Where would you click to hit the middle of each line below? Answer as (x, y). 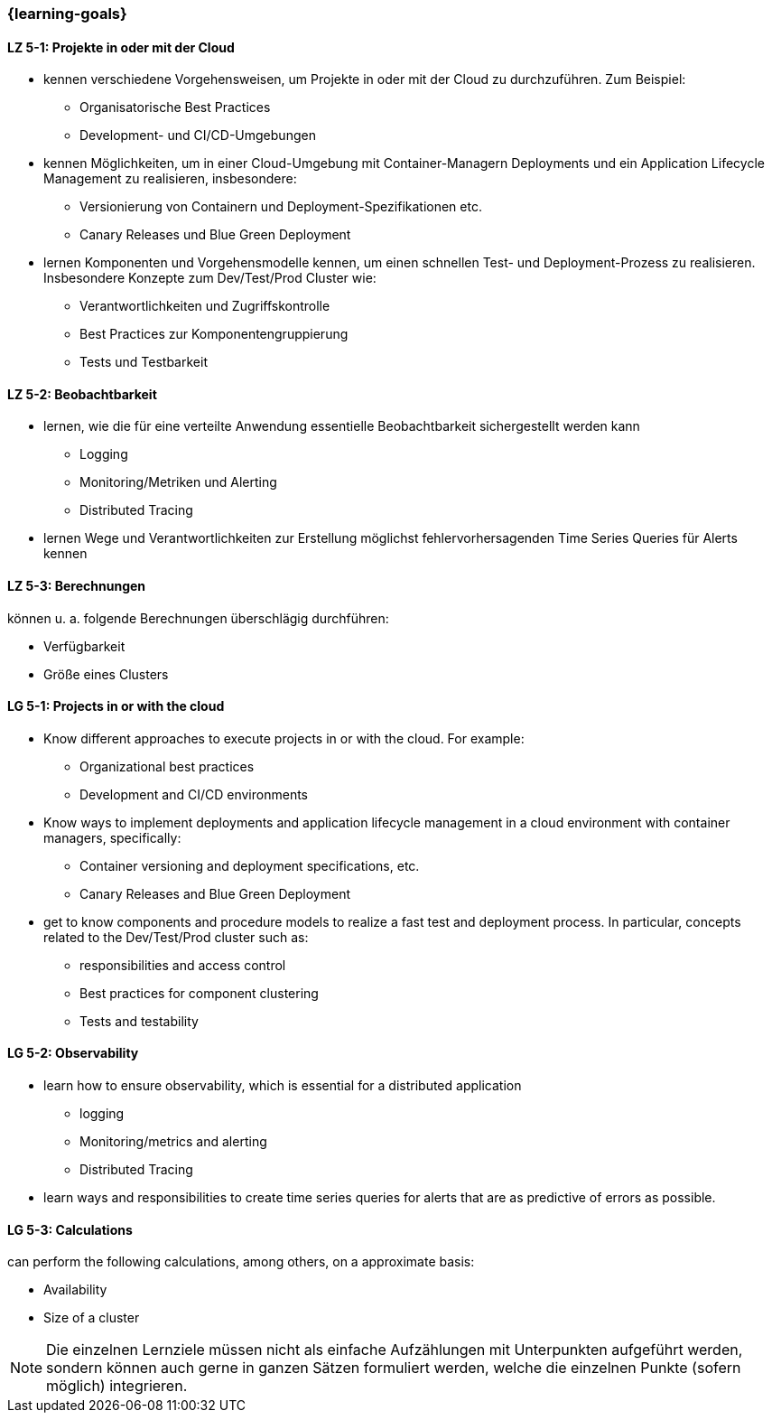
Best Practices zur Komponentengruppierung (214, 334)
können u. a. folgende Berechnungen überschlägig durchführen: (198, 618)
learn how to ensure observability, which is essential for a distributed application (283, 1086)
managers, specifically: (112, 837)
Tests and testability (139, 1021)
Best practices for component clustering (199, 993)
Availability (75, 1290)
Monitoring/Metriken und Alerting (178, 482)
